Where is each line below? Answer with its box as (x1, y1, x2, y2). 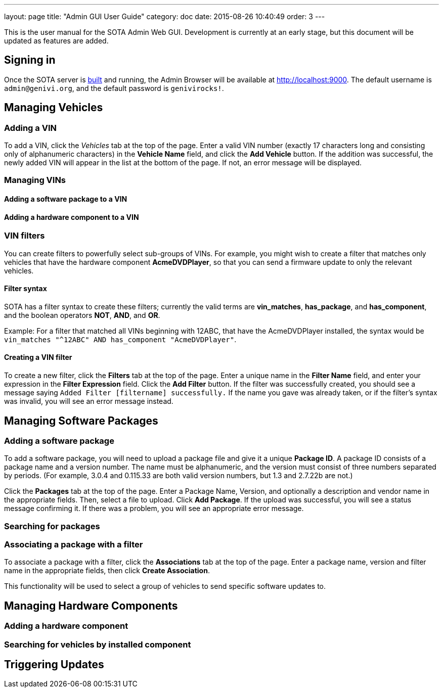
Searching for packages (4, 521, 100, 531)
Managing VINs (4, 175, 66, 186)
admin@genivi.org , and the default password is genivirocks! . (4, 83, 224, 93)
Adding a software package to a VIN (4, 195, 127, 204)
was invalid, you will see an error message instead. (4, 397, 173, 406)
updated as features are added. (4, 36, 109, 45)
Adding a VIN (4, 122, 57, 133)
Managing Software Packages (4, 414, 158, 427)
